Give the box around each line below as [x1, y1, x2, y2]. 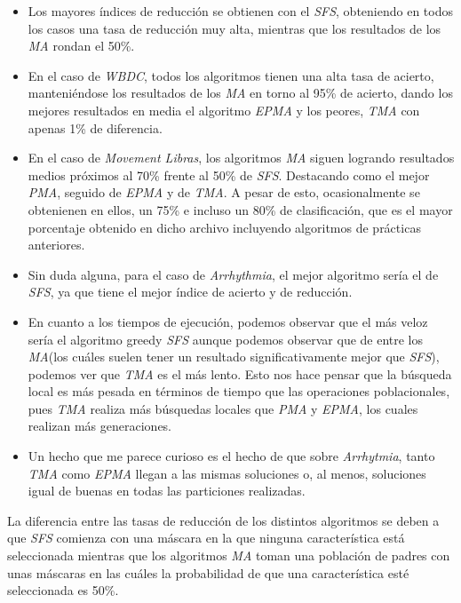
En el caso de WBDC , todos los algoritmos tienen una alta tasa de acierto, [28, 66, 434, 84]
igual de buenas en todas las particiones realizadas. [28, 481, 306, 500]
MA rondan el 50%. [28, 36, 135, 55]
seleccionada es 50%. [7, 581, 119, 599]
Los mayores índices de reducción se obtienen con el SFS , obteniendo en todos [28, 2, 453, 20]
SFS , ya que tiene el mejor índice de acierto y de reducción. [28, 282, 353, 301]
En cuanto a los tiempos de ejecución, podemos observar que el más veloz [28, 312, 428, 330]
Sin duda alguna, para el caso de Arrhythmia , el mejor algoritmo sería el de [28, 265, 439, 283]
